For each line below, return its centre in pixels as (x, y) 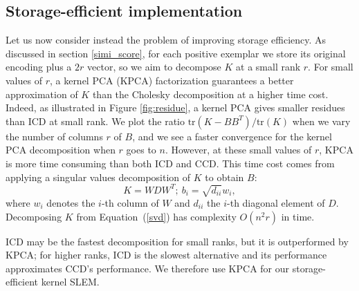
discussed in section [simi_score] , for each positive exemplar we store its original (176, 53)
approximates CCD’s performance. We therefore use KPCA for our (148, 268)
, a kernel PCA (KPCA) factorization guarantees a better (172, 80)
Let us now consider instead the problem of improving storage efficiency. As (166, 40)
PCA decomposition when (61, 150)
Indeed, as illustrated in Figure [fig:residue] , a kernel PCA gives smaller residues (175, 107)
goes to (141, 150)
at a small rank (268, 67)
